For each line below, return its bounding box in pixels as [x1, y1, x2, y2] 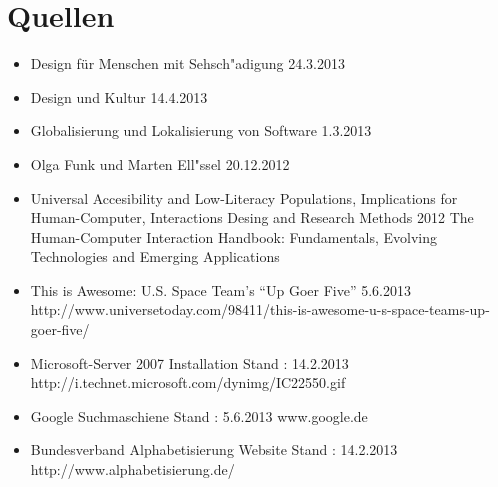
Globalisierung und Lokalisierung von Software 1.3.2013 [30, 120, 372, 141]
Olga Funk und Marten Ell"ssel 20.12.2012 [30, 153, 290, 174]
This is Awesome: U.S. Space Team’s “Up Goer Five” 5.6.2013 [30, 279, 411, 300]
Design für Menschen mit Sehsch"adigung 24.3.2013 [30, 53, 345, 74]
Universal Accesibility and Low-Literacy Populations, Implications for [30, 187, 458, 208]
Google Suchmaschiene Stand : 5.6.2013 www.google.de [30, 405, 368, 426]
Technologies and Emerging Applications [30, 246, 280, 267]
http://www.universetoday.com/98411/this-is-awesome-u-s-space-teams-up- [30, 299, 490, 320]
